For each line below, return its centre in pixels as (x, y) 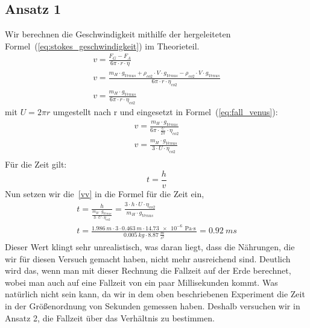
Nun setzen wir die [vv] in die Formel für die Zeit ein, (105, 193)
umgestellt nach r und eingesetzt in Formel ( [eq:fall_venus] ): (165, 112)
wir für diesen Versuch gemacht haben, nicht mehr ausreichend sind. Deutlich (148, 258)
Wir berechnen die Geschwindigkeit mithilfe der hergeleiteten (118, 34)
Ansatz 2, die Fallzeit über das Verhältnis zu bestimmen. (110, 317)
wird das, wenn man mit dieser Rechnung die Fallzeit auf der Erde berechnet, (148, 270)
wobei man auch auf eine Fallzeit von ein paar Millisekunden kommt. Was (141, 282)
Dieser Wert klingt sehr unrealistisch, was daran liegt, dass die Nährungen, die (150, 247)
